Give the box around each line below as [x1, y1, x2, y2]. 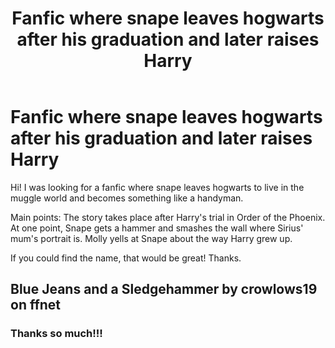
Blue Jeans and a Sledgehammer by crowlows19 [10, 281, 318, 298]
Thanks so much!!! [10, 327, 103, 341]
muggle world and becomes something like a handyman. [10, 192, 244, 204]
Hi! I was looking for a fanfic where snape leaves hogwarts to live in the [10, 181, 305, 193]
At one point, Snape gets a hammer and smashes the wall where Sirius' [10, 222, 304, 234]
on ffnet [10, 297, 62, 314]
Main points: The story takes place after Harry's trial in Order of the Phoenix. [10, 211, 326, 223]
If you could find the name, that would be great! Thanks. [10, 252, 242, 264]
